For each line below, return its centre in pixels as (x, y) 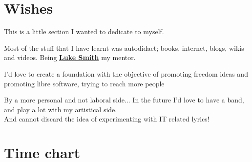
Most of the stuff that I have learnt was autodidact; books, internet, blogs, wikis (124, 48)
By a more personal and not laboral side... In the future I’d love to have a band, (124, 100)
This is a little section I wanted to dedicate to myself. (84, 31)
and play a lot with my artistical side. (61, 109)
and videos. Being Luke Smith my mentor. (70, 57)
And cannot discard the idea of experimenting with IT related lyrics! (107, 119)
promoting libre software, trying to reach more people (84, 83)
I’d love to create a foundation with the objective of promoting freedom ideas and (126, 73)
